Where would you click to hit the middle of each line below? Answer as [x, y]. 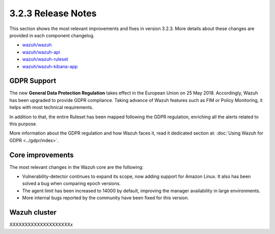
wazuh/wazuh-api [41, 52]
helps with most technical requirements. [51, 108]
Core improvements [42, 155]
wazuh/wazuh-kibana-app [50, 66]
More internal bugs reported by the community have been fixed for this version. [106, 198]
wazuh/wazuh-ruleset [45, 59]
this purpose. [23, 124]
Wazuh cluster [33, 212]
